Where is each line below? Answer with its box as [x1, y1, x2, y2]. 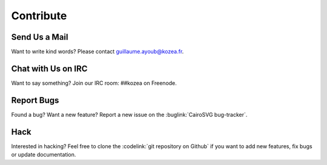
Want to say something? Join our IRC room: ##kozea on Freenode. [11, 79, 177, 87]
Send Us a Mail [11, 32, 68, 42]
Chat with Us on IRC [11, 63, 88, 73]
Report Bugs [11, 95, 59, 105]
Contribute [11, 9, 67, 22]
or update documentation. [11, 151, 76, 158]
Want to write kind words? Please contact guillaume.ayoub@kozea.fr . [11, 48, 184, 55]
